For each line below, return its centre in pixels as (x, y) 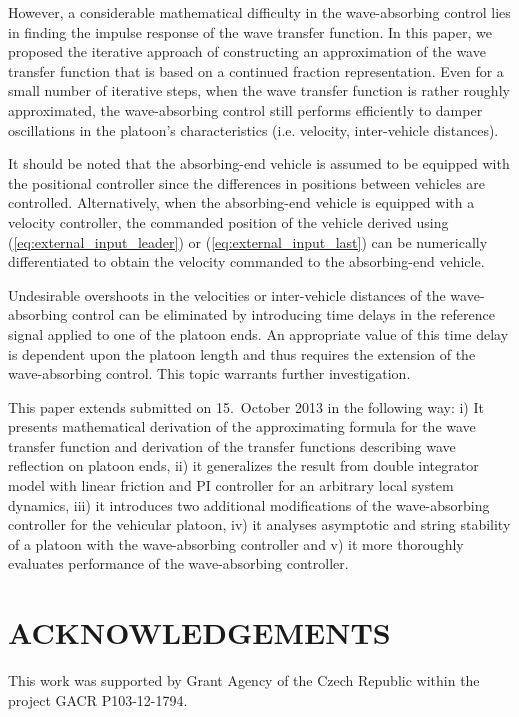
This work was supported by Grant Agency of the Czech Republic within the (244, 680)
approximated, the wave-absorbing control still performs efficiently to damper (245, 109)
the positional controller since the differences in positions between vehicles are (246, 182)
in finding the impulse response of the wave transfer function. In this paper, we (250, 31)
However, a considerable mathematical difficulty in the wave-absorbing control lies (259, 12)
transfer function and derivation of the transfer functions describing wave (232, 445)
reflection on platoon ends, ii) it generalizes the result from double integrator (243, 465)
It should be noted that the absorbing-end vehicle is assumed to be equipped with (259, 163)
